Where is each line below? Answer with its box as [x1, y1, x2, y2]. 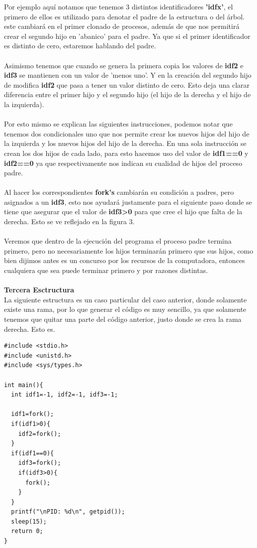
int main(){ [4, 381, 43, 389]
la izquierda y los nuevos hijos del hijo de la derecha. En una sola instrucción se [4, 138, 247, 148]
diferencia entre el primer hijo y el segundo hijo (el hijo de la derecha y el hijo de [4, 89, 251, 100]
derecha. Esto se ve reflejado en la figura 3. [4, 216, 135, 227]
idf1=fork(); [11, 411, 54, 418]
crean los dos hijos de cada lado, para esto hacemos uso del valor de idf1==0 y [4, 147, 249, 158]
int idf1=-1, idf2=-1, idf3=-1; [11, 391, 118, 399]
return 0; [11, 528, 43, 535]
